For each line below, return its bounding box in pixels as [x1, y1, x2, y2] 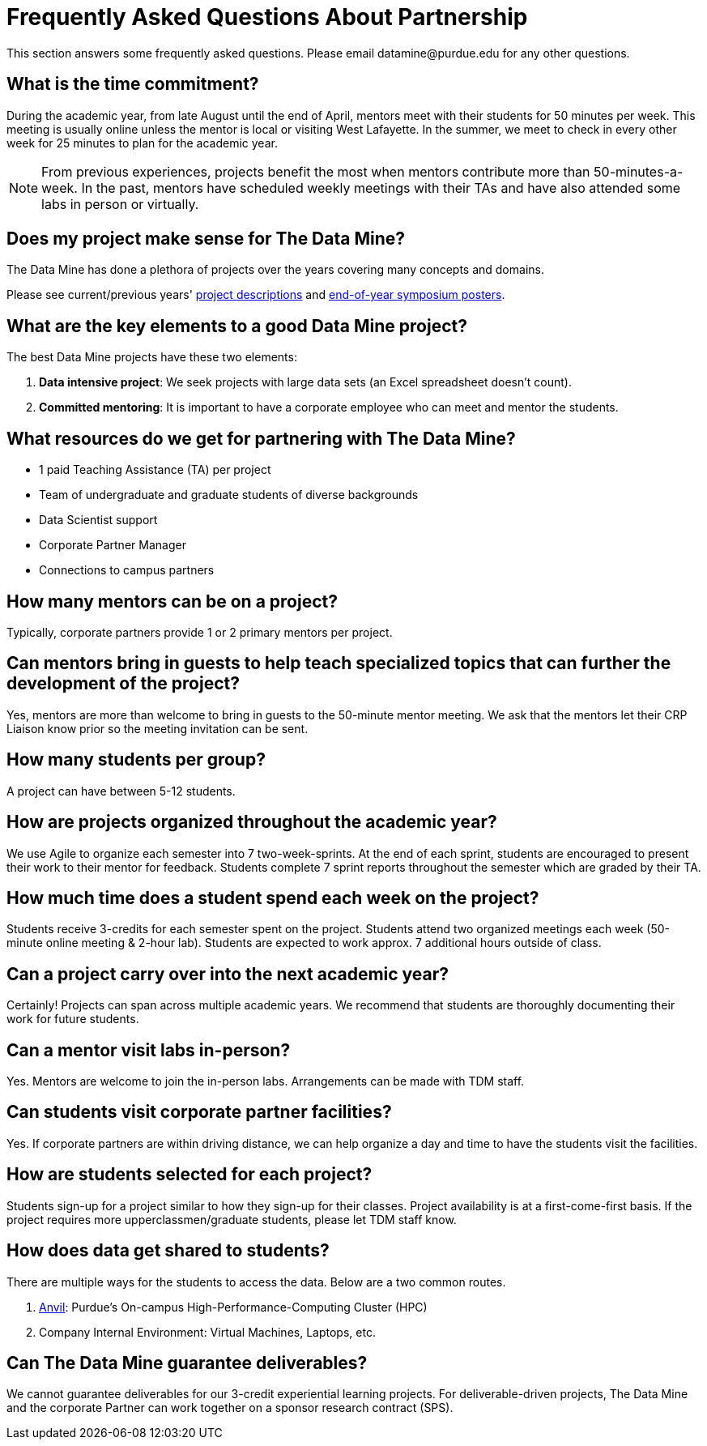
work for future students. [6, 1012, 139, 1026]
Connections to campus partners [39, 563, 215, 578]
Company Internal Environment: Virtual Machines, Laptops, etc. [39, 1324, 376, 1339]
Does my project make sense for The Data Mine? [6, 228, 406, 250]
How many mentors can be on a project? [6, 591, 338, 612]
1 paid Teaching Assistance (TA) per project [39, 463, 271, 477]
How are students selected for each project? [6, 1164, 373, 1185]
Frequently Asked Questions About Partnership [6, 3, 528, 31]
